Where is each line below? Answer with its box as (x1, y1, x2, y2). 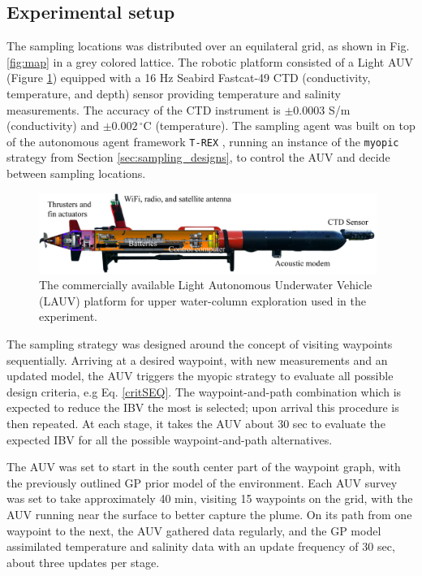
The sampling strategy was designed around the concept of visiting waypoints (6, 335, 393, 352)
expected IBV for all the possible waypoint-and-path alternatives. (6, 431, 333, 448)
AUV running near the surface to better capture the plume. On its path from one (6, 505, 412, 522)
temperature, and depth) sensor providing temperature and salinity (6, 84, 341, 102)
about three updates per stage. (6, 553, 160, 570)
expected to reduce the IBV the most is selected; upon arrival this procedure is (6, 399, 399, 416)
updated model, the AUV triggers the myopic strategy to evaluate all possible (6, 367, 394, 384)
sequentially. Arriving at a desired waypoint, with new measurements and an (6, 351, 388, 368)
